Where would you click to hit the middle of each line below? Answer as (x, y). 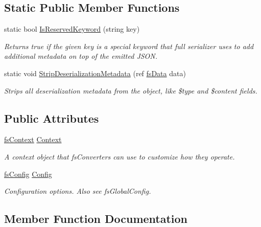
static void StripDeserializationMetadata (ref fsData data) (95, 73)
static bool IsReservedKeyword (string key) (72, 29)
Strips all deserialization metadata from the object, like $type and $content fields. (131, 90)
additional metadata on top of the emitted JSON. (81, 56)
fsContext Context (33, 139)
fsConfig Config (28, 174)
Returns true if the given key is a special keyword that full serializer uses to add (129, 46)
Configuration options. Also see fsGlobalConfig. (78, 191)
